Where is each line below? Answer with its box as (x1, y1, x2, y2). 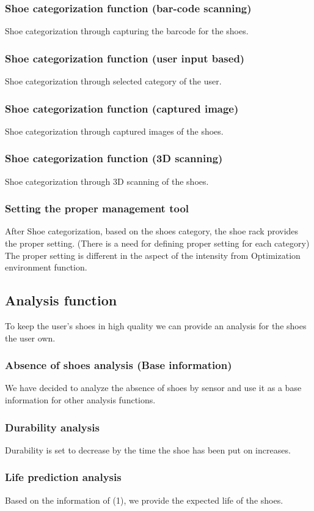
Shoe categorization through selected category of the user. (5, 75, 222, 88)
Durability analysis (5, 419, 100, 435)
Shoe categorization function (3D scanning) (5, 151, 223, 166)
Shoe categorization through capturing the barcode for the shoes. (5, 24, 249, 37)
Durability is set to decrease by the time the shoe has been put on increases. (5, 443, 291, 456)
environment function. (5, 261, 87, 274)
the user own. (5, 331, 56, 344)
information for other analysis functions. (5, 394, 156, 406)
